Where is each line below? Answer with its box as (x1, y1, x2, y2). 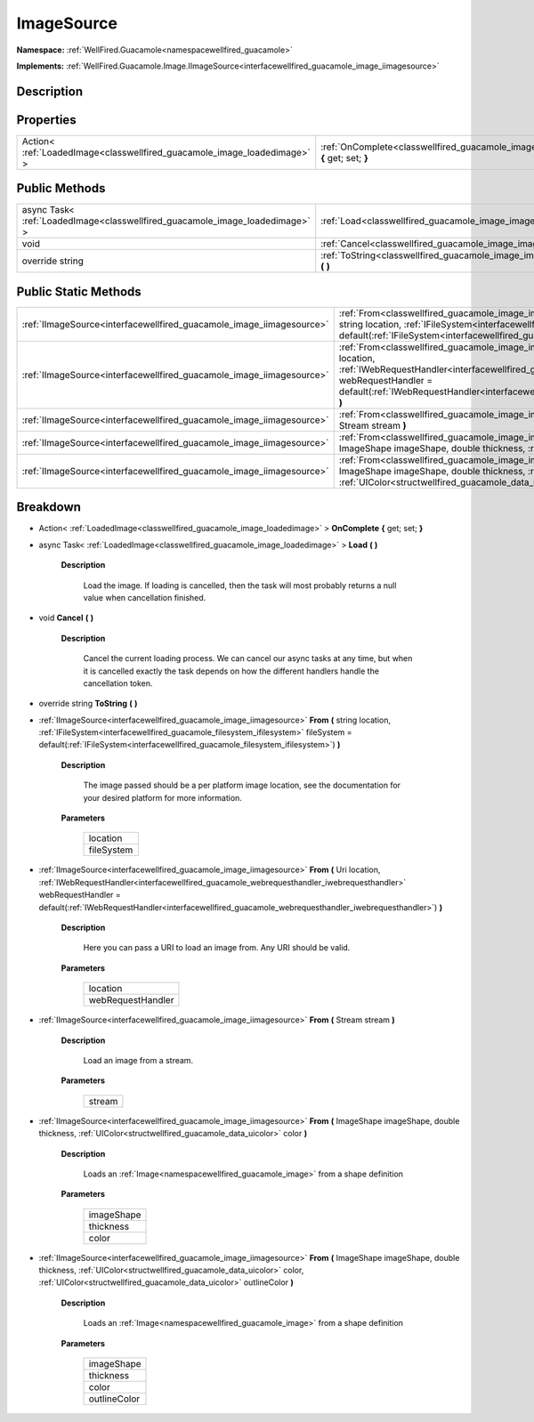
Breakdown (16, 499, 82, 515)
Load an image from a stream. (83, 1054, 194, 1065)
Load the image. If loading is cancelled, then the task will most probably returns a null (83, 579, 397, 591)
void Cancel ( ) (38, 612, 93, 623)
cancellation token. (83, 677, 153, 689)
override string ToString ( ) (38, 699, 138, 709)
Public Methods (16, 181, 106, 196)
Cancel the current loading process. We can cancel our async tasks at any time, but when (83, 653, 413, 664)
